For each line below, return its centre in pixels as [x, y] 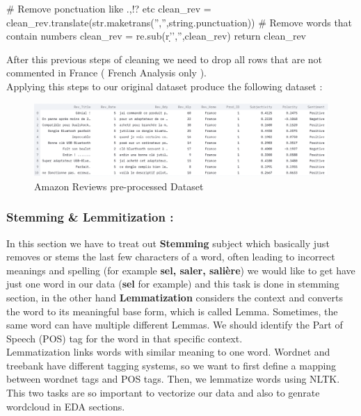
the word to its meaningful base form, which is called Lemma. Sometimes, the [172, 311]
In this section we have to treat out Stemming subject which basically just [168, 243]
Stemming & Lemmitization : [90, 217]
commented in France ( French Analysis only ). [107, 73]
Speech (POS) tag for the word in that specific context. [125, 338]
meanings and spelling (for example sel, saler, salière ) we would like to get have [181, 270]
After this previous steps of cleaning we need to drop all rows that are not [165, 59]
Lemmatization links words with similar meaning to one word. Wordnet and [168, 352]
